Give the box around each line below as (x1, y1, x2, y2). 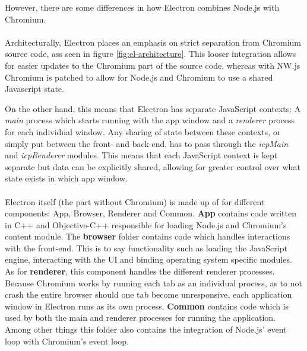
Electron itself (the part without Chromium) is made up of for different (5, 195, 265, 208)
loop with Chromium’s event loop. (5, 334, 129, 347)
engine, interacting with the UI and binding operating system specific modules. (5, 253, 292, 266)
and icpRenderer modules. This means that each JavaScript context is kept (5, 149, 278, 161)
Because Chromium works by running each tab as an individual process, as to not (5, 276, 302, 289)
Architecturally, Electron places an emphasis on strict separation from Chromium (5, 36, 302, 48)
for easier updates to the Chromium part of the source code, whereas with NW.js (5, 59, 300, 71)
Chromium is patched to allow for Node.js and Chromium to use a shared (5, 71, 273, 83)
